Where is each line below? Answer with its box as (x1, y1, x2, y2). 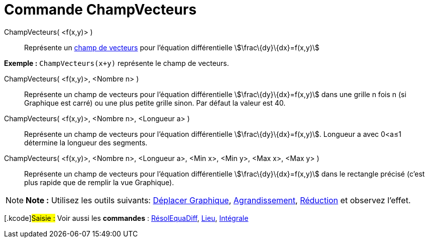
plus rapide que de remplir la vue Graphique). (24, 178, 174, 187)
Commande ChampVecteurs (4, 1, 197, 18)
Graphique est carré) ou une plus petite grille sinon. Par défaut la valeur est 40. (24, 98, 286, 107)
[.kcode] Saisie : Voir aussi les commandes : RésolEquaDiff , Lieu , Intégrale (4, 213, 249, 222)
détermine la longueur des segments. (24, 138, 148, 147)
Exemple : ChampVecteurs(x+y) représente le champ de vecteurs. (4, 58, 229, 67)
